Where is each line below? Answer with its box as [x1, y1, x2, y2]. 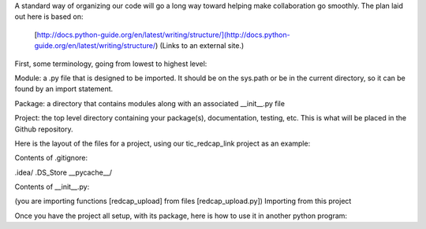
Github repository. [14, 124, 74, 134]
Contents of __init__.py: [14, 182, 90, 192]
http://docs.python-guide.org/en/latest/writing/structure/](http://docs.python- [36, 30, 291, 39]
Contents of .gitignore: [14, 153, 88, 163]
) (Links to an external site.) [155, 41, 245, 50]
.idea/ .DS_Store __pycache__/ [14, 168, 112, 177]
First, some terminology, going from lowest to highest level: [14, 59, 207, 68]
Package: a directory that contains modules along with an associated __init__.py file [14, 98, 286, 108]
